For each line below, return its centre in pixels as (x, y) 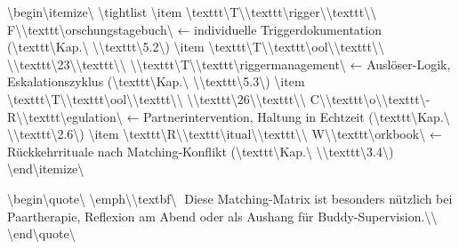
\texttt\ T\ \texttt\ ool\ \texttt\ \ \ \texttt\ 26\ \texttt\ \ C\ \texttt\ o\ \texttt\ (217, 98)
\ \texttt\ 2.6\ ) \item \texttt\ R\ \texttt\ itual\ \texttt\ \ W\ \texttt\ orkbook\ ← (225, 134)
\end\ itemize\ (46, 169)
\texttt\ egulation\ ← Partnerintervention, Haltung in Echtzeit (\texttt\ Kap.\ (236, 116)
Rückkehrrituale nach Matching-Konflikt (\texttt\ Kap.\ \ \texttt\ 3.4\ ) (201, 151)
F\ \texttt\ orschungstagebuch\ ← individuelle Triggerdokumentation (194, 29)
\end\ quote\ (41, 233)
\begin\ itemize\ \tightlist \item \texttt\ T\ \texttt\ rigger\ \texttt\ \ (192, 12)
